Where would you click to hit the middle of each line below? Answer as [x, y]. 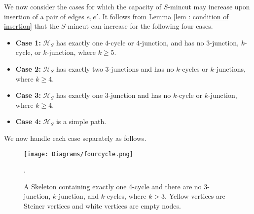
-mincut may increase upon [209, 6]
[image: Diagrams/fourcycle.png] [78, 154]
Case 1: [28, 42]
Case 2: [28, 68]
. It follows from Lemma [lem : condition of [163, 16]
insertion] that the [32, 26]
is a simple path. [81, 121]
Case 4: [28, 121]
